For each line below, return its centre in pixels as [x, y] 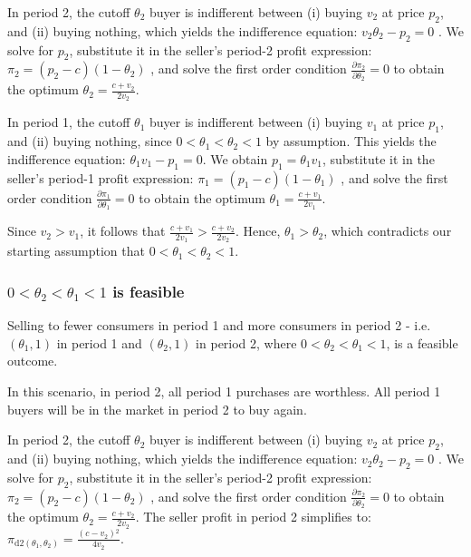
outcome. [33, 361]
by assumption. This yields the [351, 141]
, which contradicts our [388, 231]
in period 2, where [246, 342]
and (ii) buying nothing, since [90, 141]
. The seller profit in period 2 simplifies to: [253, 517]
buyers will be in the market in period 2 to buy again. [157, 409]
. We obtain [235, 158]
